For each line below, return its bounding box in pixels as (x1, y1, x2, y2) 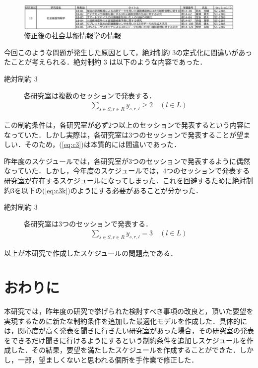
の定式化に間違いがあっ (176, 47, 253, 57)
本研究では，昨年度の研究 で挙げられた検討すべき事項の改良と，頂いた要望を (4, 305, 254, 316)
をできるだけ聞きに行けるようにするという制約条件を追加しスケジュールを (4, 335, 247, 345)
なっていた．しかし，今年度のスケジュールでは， (4, 165, 163, 176)
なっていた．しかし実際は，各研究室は (4, 129, 129, 140)
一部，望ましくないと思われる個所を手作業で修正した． (17, 354, 198, 365)
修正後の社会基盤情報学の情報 (24, 30, 121, 41)
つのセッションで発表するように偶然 (132, 155, 251, 166)
